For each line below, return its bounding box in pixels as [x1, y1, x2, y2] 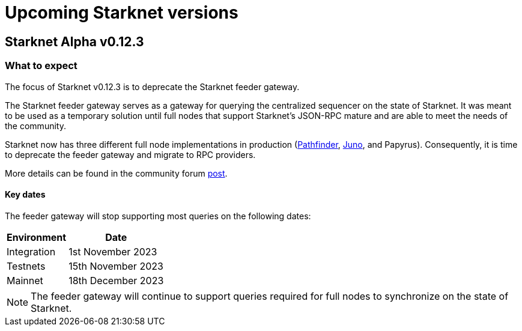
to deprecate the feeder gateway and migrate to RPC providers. [5, 149, 256, 160]
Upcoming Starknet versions [5, 2, 238, 23]
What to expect [5, 59, 77, 72]
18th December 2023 [68, 274, 164, 287]
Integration [7, 245, 56, 258]
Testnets [7, 260, 46, 272]
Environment [7, 231, 67, 243]
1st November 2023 [68, 245, 157, 258]
